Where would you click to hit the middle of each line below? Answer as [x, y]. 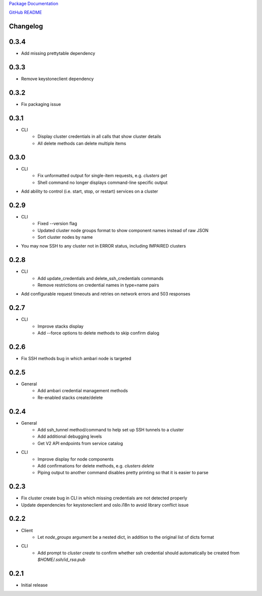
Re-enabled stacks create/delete [70, 397]
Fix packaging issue [41, 104]
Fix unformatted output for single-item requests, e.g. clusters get [102, 176]
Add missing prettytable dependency [58, 53]
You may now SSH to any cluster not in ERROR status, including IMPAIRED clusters [104, 246]
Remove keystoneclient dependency [57, 79]
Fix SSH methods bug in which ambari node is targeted [76, 359]
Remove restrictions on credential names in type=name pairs [98, 285]
